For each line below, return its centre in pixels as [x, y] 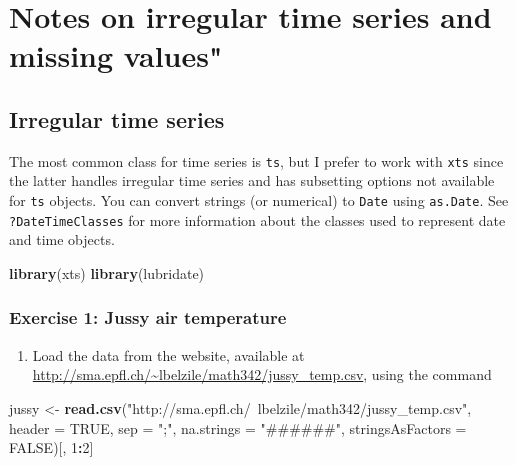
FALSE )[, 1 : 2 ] [51, 447]
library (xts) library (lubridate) [107, 272]
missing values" [116, 55]
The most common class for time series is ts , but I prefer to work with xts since [256, 160]
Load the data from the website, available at [168, 354]
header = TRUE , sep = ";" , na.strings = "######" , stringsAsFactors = [238, 427]
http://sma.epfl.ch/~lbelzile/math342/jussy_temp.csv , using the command [262, 374]
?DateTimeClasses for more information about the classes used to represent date [257, 219]
